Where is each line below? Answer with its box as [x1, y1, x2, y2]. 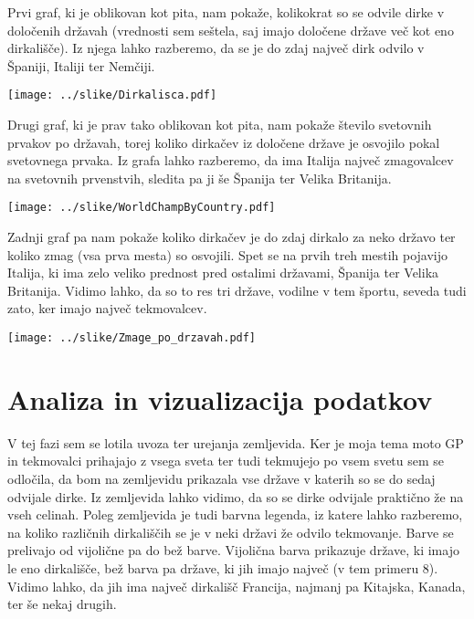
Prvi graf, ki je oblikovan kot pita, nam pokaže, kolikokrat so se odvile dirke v [7, 3, 445, 21]
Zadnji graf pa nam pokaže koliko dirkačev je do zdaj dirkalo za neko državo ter [7, 227, 456, 247]
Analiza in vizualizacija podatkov [7, 380, 433, 417]
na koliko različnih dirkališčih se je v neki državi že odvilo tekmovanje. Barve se [7, 522, 454, 541]
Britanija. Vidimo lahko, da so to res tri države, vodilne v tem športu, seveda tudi [7, 280, 467, 299]
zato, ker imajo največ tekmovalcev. [7, 299, 207, 318]
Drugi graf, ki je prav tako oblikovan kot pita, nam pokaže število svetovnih [7, 115, 432, 134]
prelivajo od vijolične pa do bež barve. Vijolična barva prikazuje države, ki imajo [7, 540, 459, 560]
